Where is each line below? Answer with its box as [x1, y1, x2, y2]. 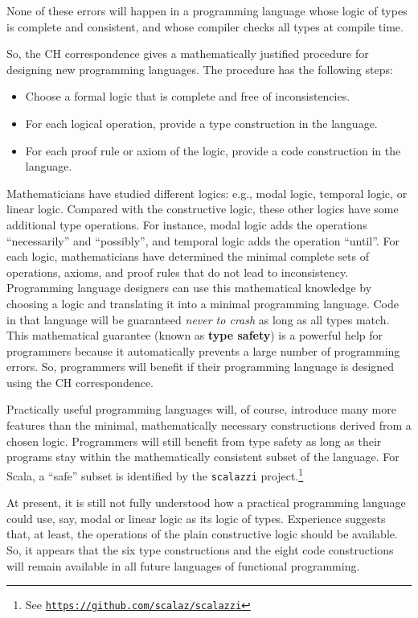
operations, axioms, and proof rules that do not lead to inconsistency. [6, 263, 349, 280]
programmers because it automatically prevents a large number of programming [6, 342, 400, 359]
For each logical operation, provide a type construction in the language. [25, 114, 378, 131]
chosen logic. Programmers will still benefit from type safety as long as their [6, 432, 382, 449]
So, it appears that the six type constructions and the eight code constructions [6, 541, 394, 558]
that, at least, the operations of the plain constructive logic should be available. [6, 525, 398, 542]
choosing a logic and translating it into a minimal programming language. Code [6, 295, 399, 311]
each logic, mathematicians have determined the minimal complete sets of [6, 248, 369, 265]
